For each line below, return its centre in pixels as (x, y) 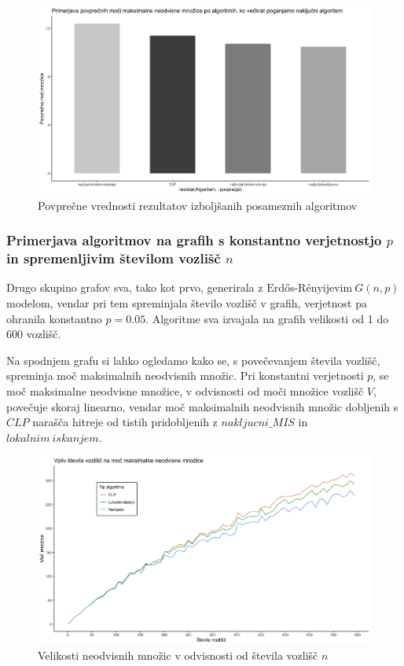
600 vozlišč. (34, 334)
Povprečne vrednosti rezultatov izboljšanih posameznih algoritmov (198, 205)
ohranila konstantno (54, 318)
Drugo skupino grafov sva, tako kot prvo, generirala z (135, 287)
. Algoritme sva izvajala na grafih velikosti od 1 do (267, 318)
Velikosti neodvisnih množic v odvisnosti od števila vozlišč (178, 655)
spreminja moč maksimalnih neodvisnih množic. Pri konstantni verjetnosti (185, 375)
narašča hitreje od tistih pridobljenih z (125, 422)
